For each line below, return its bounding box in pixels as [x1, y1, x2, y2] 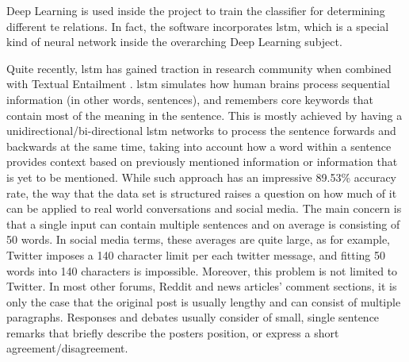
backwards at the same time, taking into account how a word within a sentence [6, 137, 392, 154]
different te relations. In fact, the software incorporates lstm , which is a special [6, 17, 389, 34]
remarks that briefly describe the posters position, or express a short [6, 324, 339, 341]
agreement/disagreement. [6, 340, 128, 356]
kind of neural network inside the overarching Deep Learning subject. [6, 33, 342, 50]
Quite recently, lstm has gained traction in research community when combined [6, 60, 392, 76]
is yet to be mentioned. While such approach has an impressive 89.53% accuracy [6, 168, 397, 185]
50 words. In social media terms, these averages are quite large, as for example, [6, 231, 391, 248]
